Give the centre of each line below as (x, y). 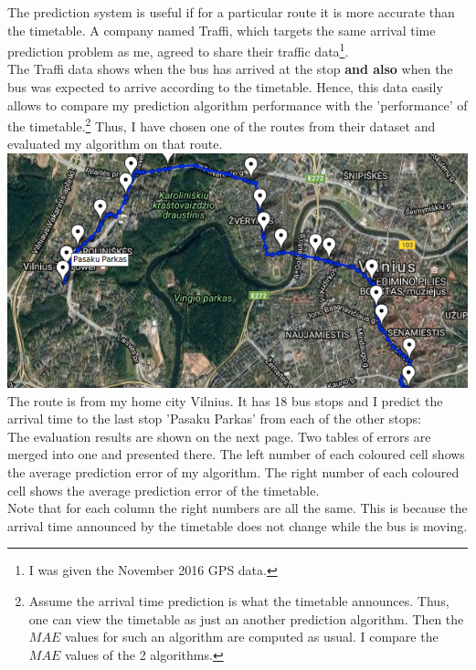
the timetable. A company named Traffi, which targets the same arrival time (222, 30)
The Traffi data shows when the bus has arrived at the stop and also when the (230, 69)
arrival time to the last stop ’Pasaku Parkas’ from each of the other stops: (214, 419)
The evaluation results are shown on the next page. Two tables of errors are (219, 436)
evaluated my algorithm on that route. (115, 144)
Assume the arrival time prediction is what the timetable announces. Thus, (239, 600)
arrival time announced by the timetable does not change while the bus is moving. (238, 525)
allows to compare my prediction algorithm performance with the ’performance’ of (238, 105)
